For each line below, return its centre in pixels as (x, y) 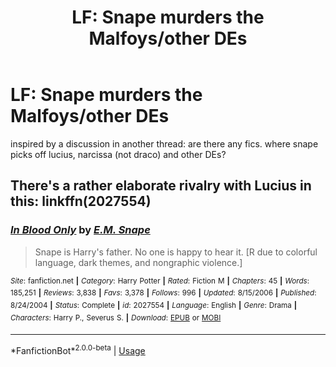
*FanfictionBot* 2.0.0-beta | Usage (78, 349)
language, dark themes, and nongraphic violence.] (138, 262)
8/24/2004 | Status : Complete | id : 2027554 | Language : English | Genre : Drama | (154, 305)
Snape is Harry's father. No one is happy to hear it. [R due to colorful (176, 252)
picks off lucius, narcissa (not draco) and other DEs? (118, 154)
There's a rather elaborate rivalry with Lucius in (161, 186)
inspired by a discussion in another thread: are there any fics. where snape (164, 143)
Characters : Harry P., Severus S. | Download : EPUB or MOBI (116, 317)
